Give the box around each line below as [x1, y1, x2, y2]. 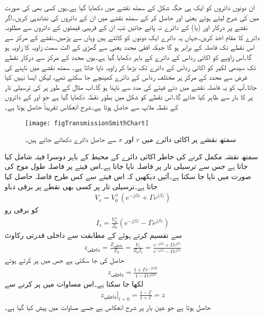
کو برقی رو [5, 204, 39, 215]
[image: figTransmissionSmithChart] [25, 119, 149, 127]
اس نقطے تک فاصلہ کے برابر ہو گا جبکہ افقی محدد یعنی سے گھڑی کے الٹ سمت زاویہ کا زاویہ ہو [5, 42, 255, 52]
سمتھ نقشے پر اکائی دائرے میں [141, 134, 237, 145]
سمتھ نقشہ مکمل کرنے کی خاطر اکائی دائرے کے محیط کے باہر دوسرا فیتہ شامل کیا [5, 151, 258, 161]
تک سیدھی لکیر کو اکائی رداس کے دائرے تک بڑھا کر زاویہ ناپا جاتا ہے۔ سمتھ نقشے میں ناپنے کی [5, 61, 256, 72]
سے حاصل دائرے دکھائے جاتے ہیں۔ [25, 134, 116, 145]
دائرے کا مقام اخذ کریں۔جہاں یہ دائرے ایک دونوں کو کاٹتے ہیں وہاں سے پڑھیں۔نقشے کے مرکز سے [5, 31, 260, 42]
